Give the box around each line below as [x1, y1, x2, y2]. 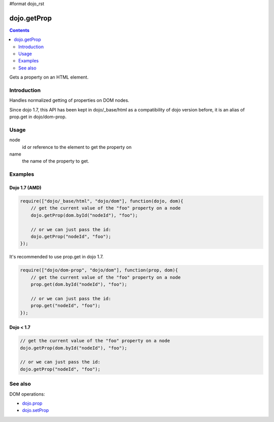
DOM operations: [9, 391, 45, 397]
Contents [9, 27, 30, 33]
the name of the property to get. [22, 158, 89, 164]
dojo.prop [22, 400, 43, 406]
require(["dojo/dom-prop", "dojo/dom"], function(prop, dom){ [20, 267, 178, 273]
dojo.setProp [22, 407, 49, 413]
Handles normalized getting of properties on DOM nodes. [9, 97, 129, 103]
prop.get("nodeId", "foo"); [30, 303, 101, 309]
